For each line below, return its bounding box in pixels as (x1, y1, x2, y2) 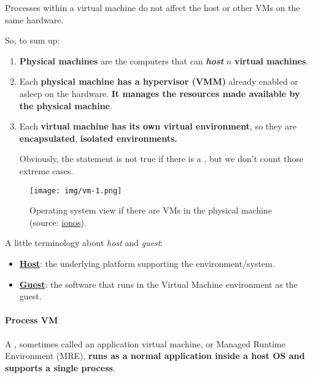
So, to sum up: (5, 34, 60, 47)
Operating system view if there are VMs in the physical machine (29, 204, 272, 217)
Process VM (5, 314, 58, 326)
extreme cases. (19, 164, 74, 177)
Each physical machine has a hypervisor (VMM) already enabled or (19, 75, 298, 88)
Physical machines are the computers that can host (19, 54, 224, 67)
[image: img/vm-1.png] (29, 186, 122, 195)
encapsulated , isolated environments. (19, 131, 177, 144)
